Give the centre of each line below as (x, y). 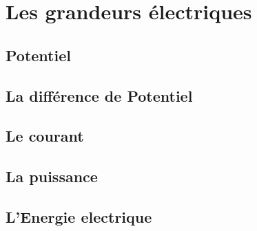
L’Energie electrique (79, 216)
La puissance (52, 176)
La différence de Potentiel (99, 95)
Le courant (45, 136)
